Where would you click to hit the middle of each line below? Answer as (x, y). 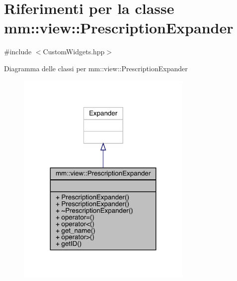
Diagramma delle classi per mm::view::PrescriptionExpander (96, 68)
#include (18, 52)
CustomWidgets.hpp (74, 52)
